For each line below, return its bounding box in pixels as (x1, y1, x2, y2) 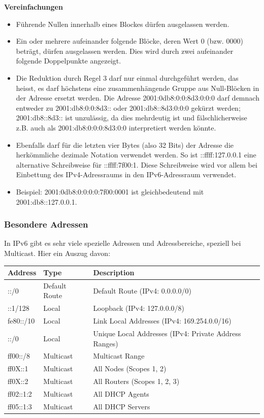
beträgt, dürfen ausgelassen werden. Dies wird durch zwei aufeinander (16, 45, 234, 56)
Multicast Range (93, 350, 145, 361)
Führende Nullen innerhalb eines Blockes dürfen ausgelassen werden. (16, 18, 229, 29)
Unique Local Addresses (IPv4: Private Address (93, 328, 241, 338)
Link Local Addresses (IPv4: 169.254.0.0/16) (93, 315, 232, 326)
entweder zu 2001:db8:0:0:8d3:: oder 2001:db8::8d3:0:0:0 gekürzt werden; (16, 102, 241, 113)
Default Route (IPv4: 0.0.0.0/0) (93, 285, 191, 296)
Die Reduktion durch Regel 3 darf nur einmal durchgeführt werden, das (16, 72, 239, 83)
